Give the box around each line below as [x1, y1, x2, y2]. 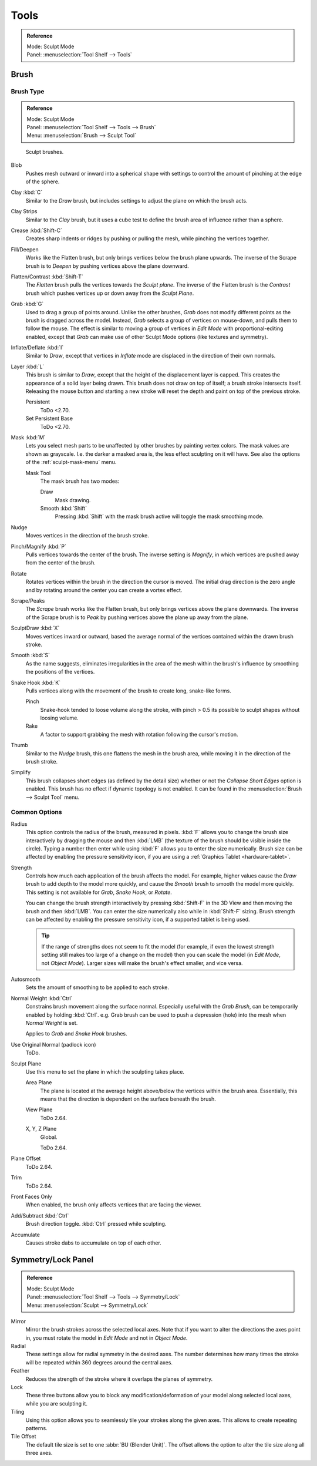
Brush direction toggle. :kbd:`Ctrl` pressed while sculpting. [25, 1220, 167, 1228]
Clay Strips [11, 208, 38, 215]
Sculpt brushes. [25, 148, 64, 155]
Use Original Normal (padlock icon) [11, 1041, 96, 1048]
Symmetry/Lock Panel [11, 1255, 94, 1265]
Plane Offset [11, 1155, 41, 1162]
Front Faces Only [11, 1193, 52, 1200]
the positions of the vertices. [25, 668, 95, 675]
